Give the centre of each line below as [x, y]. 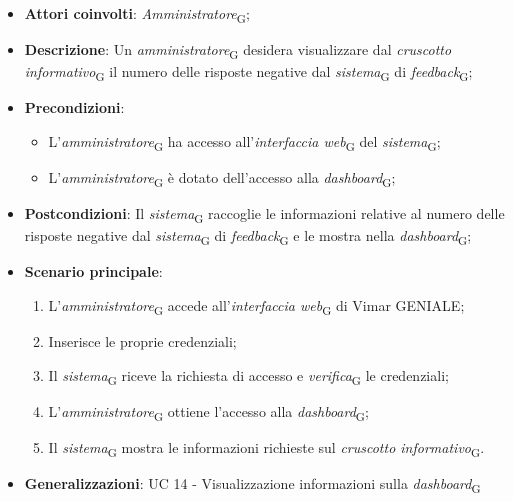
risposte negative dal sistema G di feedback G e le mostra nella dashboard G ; [248, 237]
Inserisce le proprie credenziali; [142, 341]
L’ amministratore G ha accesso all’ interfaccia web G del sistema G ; [244, 142]
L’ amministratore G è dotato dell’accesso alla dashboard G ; [222, 178]
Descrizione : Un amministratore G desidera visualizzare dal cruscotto [238, 50]
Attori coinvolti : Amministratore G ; [137, 14]
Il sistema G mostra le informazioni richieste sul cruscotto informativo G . [266, 448]
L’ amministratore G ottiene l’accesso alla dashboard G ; [208, 412]
